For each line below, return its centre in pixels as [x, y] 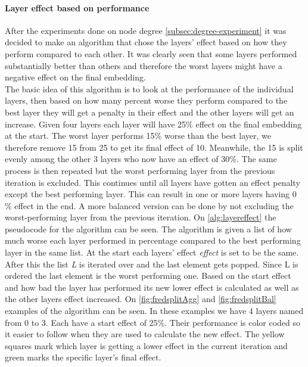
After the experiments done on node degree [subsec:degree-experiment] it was [146, 30]
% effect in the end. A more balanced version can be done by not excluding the [149, 205]
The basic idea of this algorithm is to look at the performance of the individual [149, 88]
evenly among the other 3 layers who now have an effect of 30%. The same [141, 159]
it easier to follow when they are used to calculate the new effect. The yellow [145, 334]
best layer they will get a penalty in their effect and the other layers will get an [150, 112]
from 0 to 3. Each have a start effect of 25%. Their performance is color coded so [153, 322]
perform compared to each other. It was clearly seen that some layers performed [151, 53]
